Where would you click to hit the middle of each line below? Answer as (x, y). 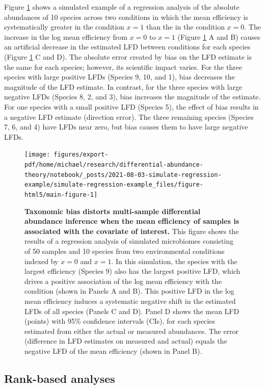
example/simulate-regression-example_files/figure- (114, 185)
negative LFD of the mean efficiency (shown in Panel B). (113, 351)
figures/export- (81, 155)
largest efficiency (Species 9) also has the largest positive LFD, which (132, 271)
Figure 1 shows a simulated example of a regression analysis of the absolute (122, 7)
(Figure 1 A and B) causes (219, 36)
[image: (37, 155)
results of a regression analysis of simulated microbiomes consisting (129, 241)
